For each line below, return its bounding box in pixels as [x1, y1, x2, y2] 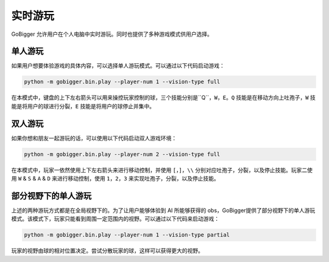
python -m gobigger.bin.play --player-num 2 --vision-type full [24, 151, 221, 157]
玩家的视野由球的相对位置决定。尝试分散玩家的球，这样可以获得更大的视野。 [11, 247, 203, 255]
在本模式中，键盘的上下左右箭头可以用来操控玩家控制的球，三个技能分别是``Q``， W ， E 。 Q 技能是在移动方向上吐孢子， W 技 [11, 94, 316, 102]
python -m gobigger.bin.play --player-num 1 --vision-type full [24, 78, 221, 85]
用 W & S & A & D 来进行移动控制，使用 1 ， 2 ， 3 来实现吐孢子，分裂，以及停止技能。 [11, 175, 219, 182]
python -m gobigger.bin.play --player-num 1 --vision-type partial [24, 232, 230, 238]
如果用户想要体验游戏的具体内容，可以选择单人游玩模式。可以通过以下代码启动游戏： [11, 62, 225, 69]
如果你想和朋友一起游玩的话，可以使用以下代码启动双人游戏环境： [11, 134, 177, 142]
